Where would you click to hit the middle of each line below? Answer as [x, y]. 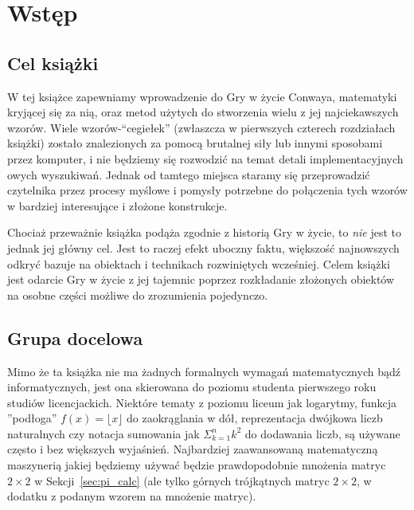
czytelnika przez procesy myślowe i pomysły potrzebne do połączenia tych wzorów [207, 190]
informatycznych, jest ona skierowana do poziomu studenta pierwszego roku [192, 387]
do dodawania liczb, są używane [322, 433]
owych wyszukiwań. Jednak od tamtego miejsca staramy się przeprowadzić [189, 174]
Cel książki [53, 63]
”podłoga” [32, 418]
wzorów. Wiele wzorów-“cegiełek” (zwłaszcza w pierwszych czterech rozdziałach [201, 127]
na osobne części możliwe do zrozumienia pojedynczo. [138, 294]
